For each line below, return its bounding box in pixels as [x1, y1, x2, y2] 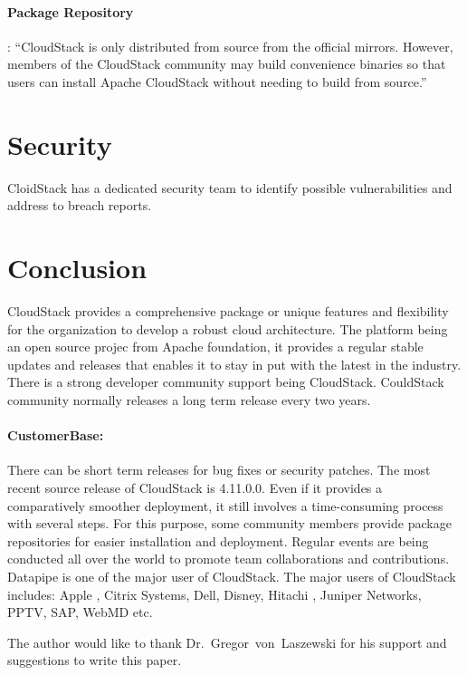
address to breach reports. [7, 196, 152, 215]
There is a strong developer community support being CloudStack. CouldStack [7, 372, 444, 391]
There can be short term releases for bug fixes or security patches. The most [7, 460, 431, 479]
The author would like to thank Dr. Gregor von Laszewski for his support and [7, 632, 447, 651]
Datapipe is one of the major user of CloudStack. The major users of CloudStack [7, 566, 456, 585]
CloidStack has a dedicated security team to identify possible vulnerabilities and [7, 178, 453, 197]
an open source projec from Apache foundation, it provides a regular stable [7, 337, 424, 356]
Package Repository [7, 2, 134, 21]
